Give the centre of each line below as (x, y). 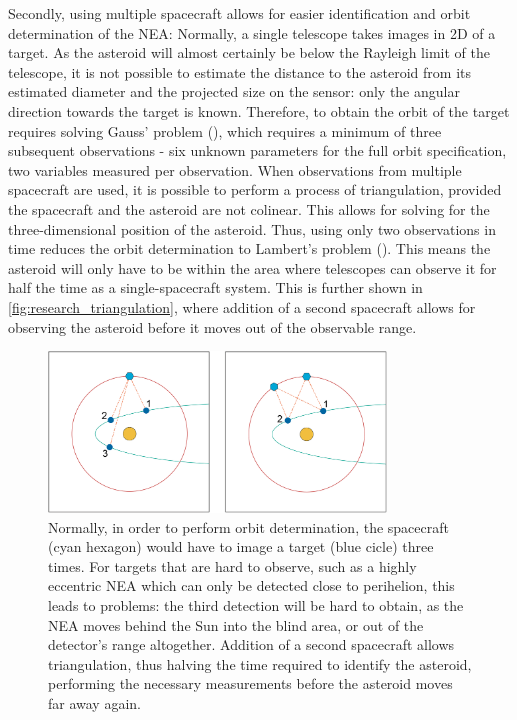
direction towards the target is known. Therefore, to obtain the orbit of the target (259, 110)
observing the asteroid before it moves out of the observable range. (212, 326)
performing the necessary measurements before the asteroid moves (250, 683)
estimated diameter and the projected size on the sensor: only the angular (234, 91)
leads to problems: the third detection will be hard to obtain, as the (256, 605)
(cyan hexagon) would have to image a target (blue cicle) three (241, 546)
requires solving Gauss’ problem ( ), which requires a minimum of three (225, 130)
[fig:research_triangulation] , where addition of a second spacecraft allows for (242, 306)
